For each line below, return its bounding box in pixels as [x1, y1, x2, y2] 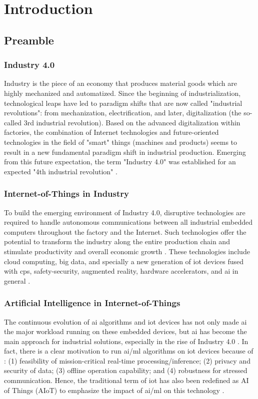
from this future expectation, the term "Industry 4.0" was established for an [4, 156, 236, 167]
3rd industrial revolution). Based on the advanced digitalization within [23, 117, 240, 127]
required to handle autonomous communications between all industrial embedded [4, 217, 252, 227]
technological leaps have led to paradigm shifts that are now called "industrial [4, 97, 242, 108]
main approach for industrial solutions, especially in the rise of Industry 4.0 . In [4, 336, 248, 346]
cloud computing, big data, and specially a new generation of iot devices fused [4, 256, 244, 266]
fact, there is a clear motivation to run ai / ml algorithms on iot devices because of [4, 346, 253, 356]
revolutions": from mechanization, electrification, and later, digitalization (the [4, 107, 241, 118]
